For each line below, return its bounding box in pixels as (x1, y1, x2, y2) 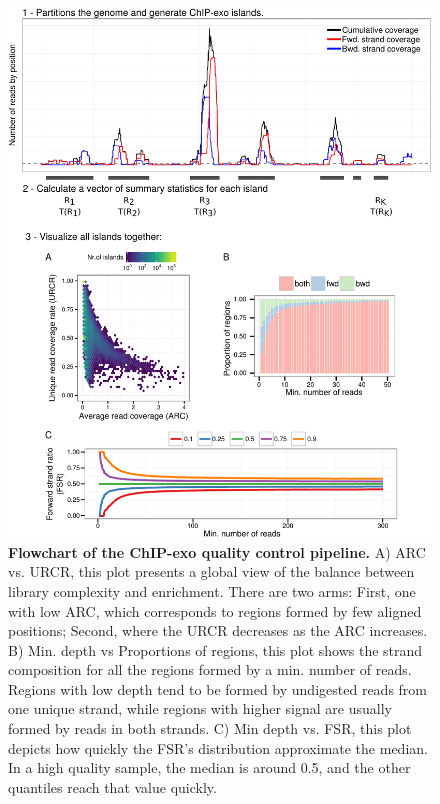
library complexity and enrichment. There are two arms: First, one (8, 580, 416, 601)
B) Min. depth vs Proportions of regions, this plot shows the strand (8, 639, 423, 660)
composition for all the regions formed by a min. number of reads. (8, 659, 412, 680)
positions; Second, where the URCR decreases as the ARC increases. (8, 620, 428, 641)
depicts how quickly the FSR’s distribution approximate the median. (8, 737, 428, 758)
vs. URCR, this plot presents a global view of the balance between (8, 561, 415, 582)
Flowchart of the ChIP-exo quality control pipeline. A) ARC (8, 541, 426, 562)
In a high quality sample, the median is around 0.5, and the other (8, 757, 411, 778)
